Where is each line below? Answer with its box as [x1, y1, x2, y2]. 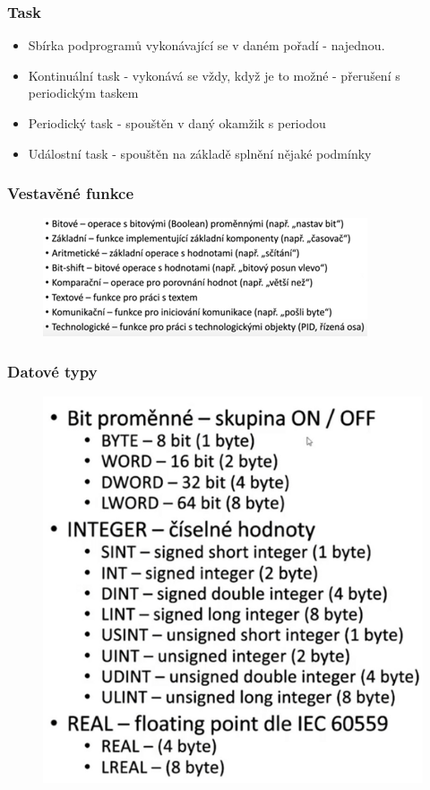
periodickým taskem [28, 83, 139, 102]
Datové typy [7, 360, 98, 382]
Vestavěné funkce [7, 182, 134, 204]
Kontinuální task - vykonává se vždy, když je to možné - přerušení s [28, 65, 400, 84]
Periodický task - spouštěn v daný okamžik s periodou [28, 114, 326, 132]
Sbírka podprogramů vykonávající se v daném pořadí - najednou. [28, 36, 385, 55]
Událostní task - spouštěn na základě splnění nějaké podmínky [28, 143, 372, 162]
